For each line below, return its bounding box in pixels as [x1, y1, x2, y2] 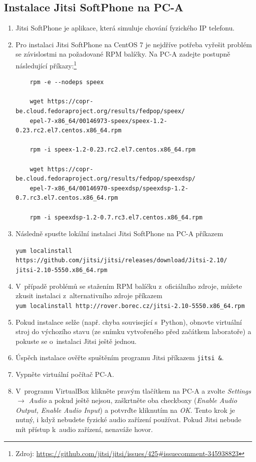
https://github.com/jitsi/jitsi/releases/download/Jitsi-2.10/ [15, 257, 227, 264]
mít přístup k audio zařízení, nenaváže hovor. [15, 424, 153, 434]
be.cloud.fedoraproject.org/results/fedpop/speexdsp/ [15, 175, 195, 183]
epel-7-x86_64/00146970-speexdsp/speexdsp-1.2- [30, 185, 189, 192]
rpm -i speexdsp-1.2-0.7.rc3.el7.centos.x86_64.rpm [30, 214, 203, 221]
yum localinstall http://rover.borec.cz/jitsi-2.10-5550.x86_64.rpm [15, 302, 245, 309]
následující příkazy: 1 [15, 59, 77, 70]
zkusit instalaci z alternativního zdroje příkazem [15, 290, 162, 301]
